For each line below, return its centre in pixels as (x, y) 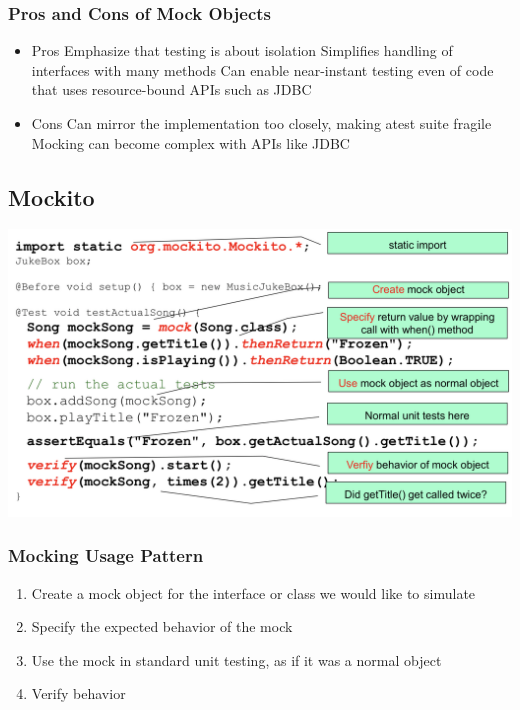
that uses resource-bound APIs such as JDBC (171, 89)
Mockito (51, 196)
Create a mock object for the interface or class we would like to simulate (253, 592)
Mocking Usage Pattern (106, 555)
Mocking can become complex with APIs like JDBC (190, 142)
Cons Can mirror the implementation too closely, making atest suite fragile (261, 123)
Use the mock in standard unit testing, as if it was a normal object (236, 659)
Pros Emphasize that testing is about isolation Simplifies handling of (242, 50)
